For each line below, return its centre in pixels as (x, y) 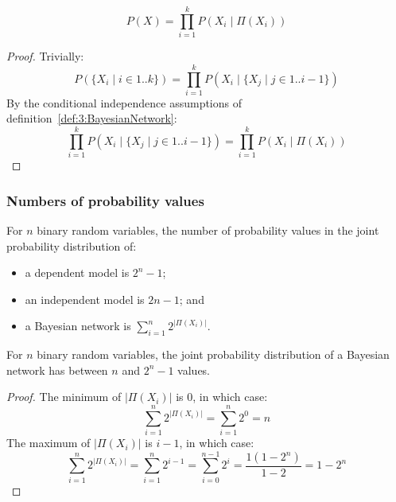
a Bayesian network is (78, 326)
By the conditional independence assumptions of (124, 102)
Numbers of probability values (105, 200)
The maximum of (49, 443)
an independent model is (85, 299)
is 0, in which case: (222, 397)
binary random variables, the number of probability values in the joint (208, 230)
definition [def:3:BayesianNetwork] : (92, 118)
